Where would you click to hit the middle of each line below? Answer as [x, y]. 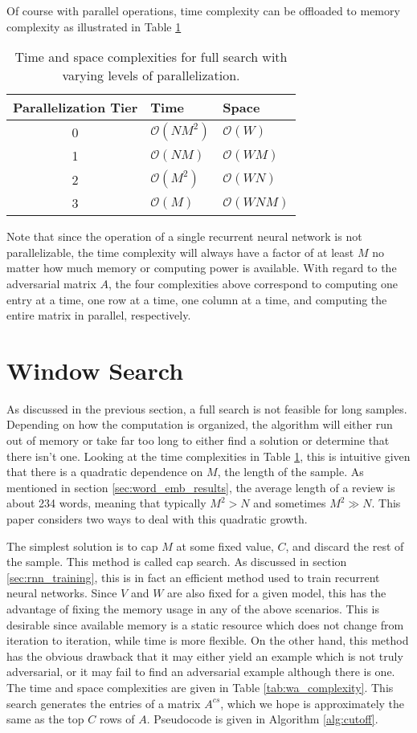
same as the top [45, 719]
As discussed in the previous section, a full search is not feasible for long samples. [207, 408]
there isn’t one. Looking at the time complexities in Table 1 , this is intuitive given [208, 456]
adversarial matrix [51, 283]
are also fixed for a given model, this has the [277, 593]
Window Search [95, 370]
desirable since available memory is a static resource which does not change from [205, 624]
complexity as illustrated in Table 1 [94, 26]
